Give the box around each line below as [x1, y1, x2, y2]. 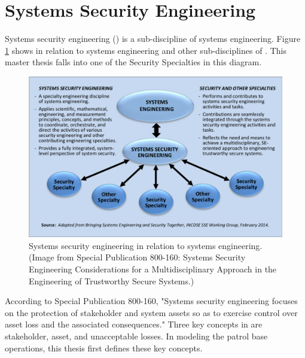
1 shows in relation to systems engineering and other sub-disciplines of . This [5, 44, 286, 56]
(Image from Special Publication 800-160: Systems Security [29, 251, 246, 263]
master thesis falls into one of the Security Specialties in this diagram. [5, 56, 262, 68]
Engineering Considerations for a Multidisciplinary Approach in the [29, 263, 277, 275]
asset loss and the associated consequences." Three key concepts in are [5, 318, 263, 330]
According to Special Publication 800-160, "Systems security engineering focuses [5, 295, 298, 307]
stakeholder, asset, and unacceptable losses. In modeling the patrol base [5, 329, 268, 342]
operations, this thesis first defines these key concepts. [5, 341, 203, 354]
